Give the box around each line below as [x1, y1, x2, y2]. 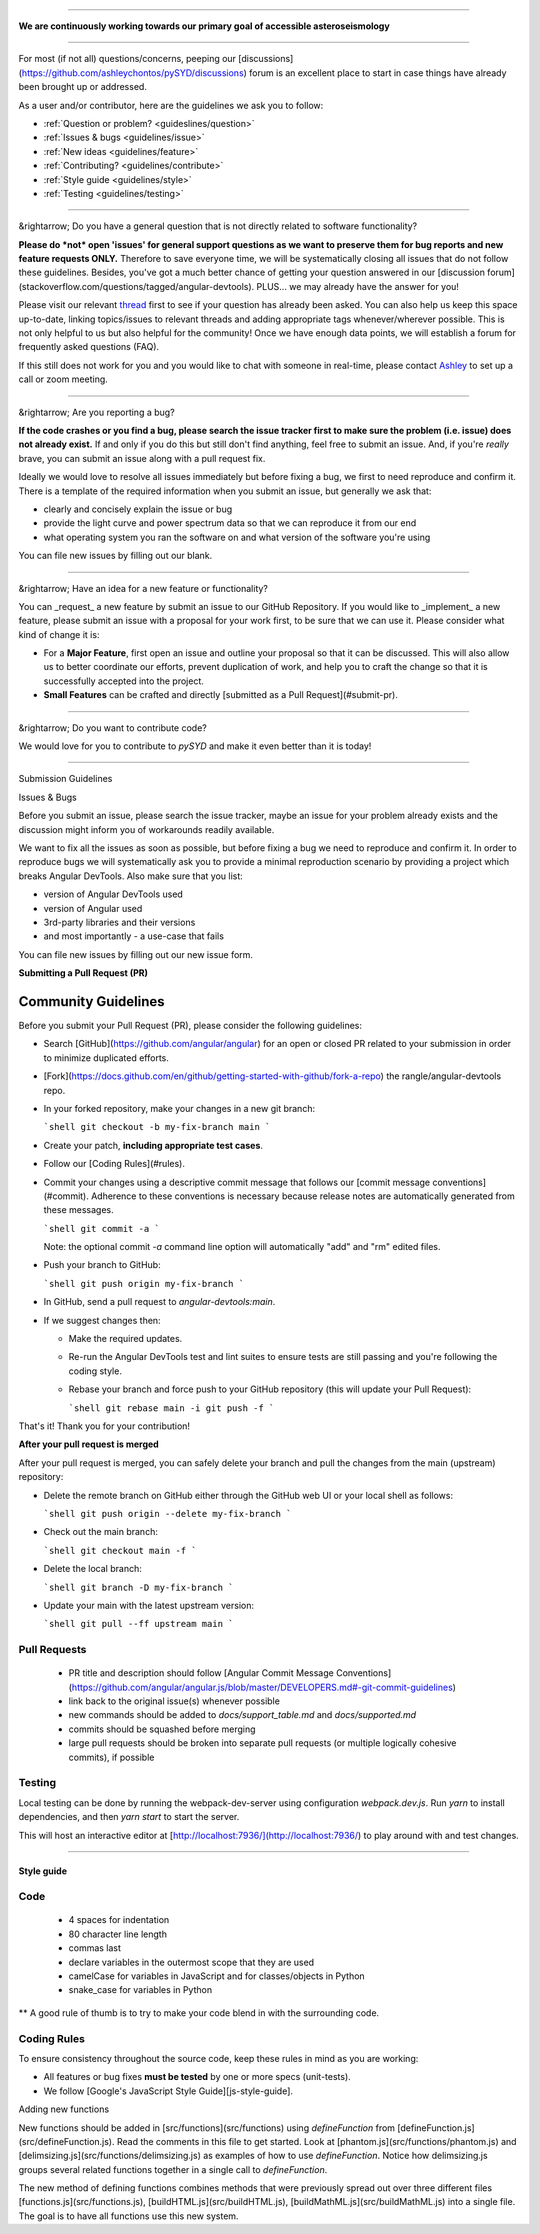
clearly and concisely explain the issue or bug [43, 503, 233, 515]
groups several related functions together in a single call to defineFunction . [18, 2163, 328, 2175]
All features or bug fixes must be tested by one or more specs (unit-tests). [43, 2071, 352, 2083]
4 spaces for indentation [68, 1914, 170, 1926]
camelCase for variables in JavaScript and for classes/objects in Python [68, 1970, 365, 1982]
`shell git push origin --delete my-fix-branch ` [43, 1508, 292, 1519]
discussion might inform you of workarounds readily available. [18, 823, 275, 835]
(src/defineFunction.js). [18, 2135, 115, 2147]
